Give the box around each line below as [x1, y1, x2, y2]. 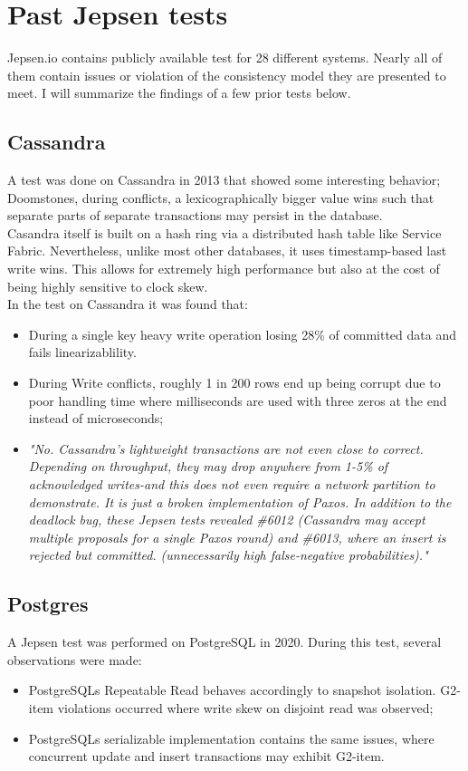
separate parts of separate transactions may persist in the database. [7, 206, 383, 225]
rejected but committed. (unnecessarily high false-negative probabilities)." [28, 545, 428, 564]
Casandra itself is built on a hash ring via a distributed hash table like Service [7, 223, 442, 242]
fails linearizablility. [28, 342, 137, 361]
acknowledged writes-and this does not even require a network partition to [28, 475, 435, 494]
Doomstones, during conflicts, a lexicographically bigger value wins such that [7, 188, 435, 207]
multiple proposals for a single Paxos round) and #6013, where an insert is [28, 527, 446, 546]
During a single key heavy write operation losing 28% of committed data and [28, 324, 456, 343]
